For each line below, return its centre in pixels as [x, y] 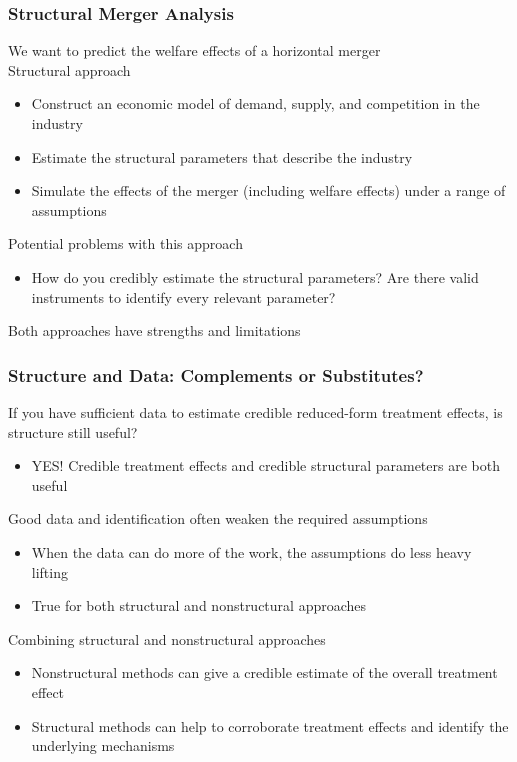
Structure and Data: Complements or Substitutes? [216, 374]
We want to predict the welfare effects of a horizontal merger [194, 50]
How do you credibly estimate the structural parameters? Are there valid [255, 276]
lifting [49, 571]
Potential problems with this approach [125, 243]
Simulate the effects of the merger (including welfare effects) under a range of [268, 190]
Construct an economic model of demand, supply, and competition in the [255, 103]
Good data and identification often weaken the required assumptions [218, 518]
